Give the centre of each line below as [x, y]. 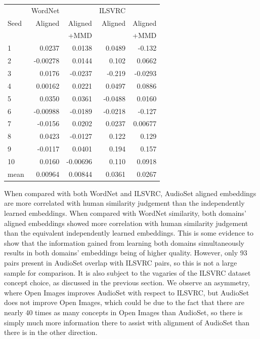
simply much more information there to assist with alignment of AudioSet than [127, 322]
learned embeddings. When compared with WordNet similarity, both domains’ [125, 213]
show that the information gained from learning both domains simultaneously [124, 242]
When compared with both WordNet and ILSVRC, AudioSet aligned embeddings [130, 193]
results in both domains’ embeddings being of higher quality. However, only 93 [126, 253]
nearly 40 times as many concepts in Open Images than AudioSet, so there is [123, 312]
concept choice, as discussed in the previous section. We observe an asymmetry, [127, 282]
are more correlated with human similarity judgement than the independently [124, 203]
